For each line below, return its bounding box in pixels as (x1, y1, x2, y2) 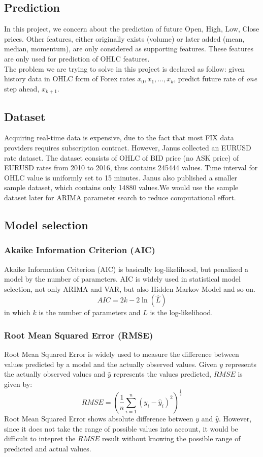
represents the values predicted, (113, 369, 211, 379)
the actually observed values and (4, 369, 106, 379)
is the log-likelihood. (150, 307, 213, 318)
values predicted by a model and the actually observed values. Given (4, 358, 217, 369)
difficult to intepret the (4, 433, 76, 444)
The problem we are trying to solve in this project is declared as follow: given (4, 63, 245, 74)
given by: (4, 378, 32, 389)
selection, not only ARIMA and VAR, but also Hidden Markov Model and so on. (4, 283, 255, 294)
